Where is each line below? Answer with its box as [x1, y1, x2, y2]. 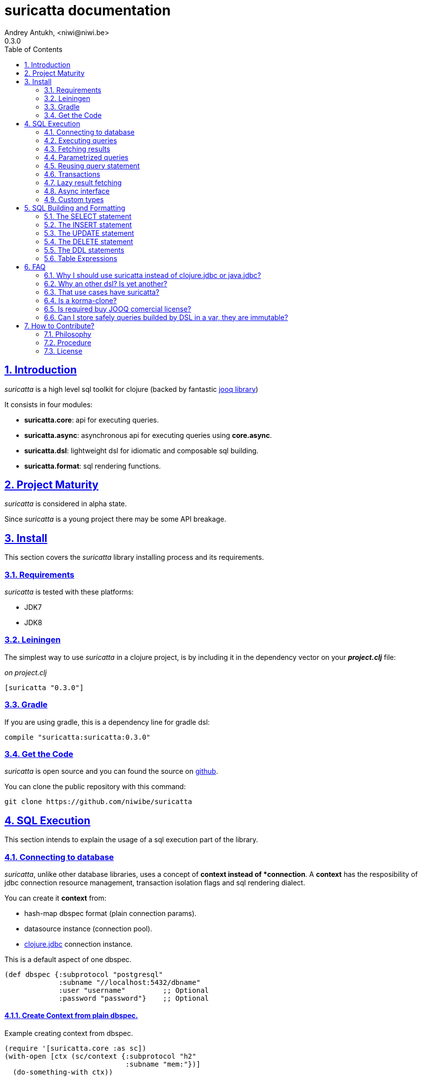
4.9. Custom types [44, 195, 104, 204]
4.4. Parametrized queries [44, 153, 129, 162]
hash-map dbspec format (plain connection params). [24, 909, 197, 918]
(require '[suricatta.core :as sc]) [4, 1044, 146, 1053]
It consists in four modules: [4, 400, 93, 409]
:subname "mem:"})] [125, 1060, 201, 1069]
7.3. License [44, 346, 83, 355]
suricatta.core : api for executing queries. [24, 415, 159, 424]
